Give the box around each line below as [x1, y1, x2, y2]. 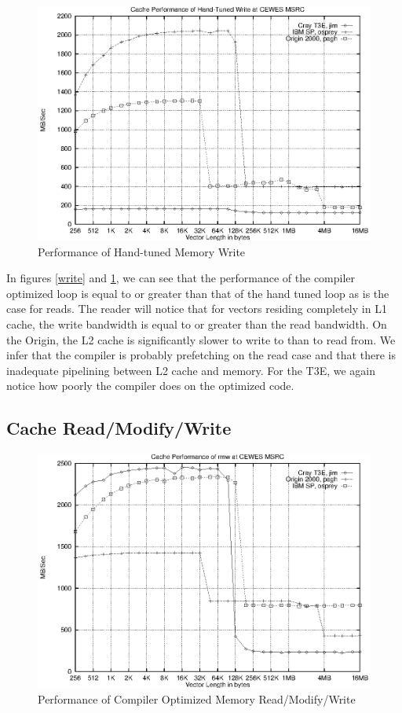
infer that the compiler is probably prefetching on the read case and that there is [6, 347, 396, 363]
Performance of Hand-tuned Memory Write [38, 243, 246, 259]
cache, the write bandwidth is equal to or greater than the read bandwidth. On [6, 315, 387, 332]
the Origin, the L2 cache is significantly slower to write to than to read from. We [6, 331, 396, 347]
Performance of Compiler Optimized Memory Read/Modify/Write [38, 690, 356, 707]
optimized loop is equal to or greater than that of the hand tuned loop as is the [6, 285, 389, 301]
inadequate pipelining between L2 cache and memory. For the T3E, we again [6, 362, 376, 378]
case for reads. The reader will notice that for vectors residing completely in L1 [6, 300, 387, 317]
